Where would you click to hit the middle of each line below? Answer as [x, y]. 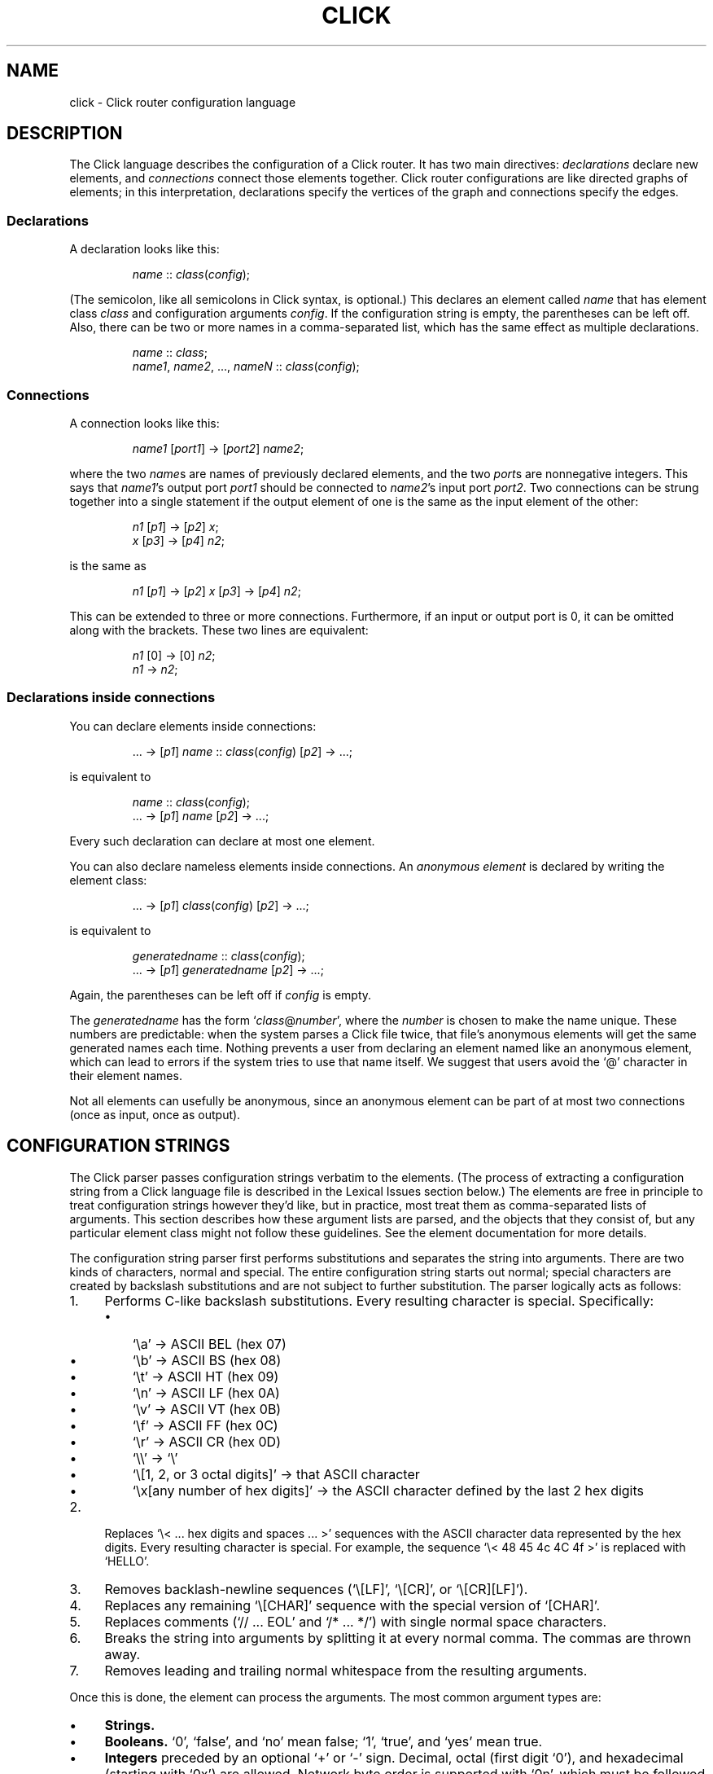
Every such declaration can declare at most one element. [222, 841]
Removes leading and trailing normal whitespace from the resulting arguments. [346, 1670]
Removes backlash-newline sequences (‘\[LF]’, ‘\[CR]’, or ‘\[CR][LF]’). [316, 1589]
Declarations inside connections [111, 698]
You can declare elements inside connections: [193, 726]
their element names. [126, 1075]
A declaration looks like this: [144, 249]
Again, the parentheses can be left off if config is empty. [221, 995]
